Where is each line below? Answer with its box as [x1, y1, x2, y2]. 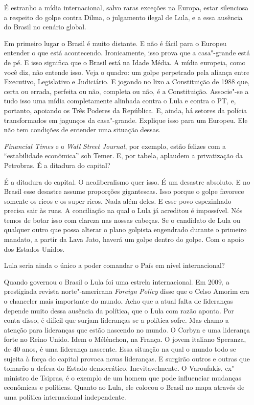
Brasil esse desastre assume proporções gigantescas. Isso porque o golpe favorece [4, 186, 244, 196]
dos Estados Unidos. [4, 243, 65, 254]
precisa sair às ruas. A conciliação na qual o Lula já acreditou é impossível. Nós [4, 205, 243, 215]
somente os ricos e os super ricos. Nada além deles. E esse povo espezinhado [4, 195, 231, 206]
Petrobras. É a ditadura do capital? [4, 160, 111, 170]
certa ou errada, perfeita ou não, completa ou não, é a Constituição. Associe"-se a [4, 86, 249, 96]
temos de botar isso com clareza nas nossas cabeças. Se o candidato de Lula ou [4, 214, 241, 225]
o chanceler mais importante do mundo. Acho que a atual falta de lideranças [4, 296, 233, 306]
